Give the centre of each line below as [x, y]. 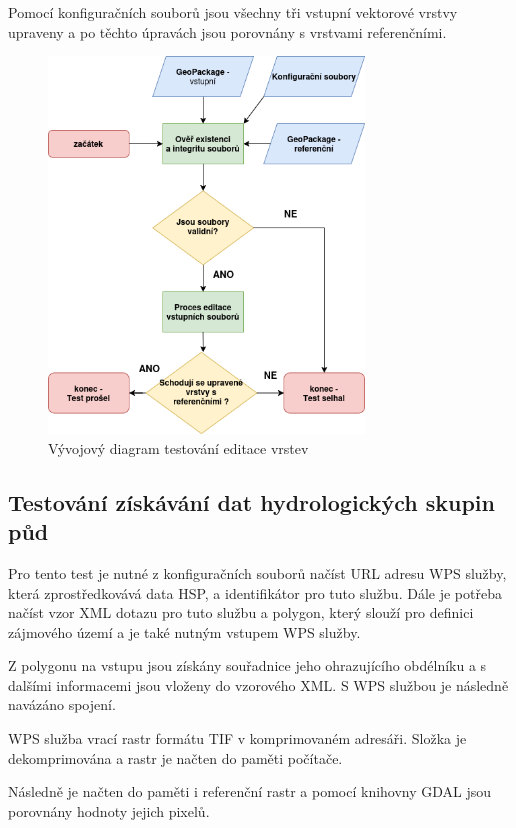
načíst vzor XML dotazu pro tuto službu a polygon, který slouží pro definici [241, 612]
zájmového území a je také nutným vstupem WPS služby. [184, 631]
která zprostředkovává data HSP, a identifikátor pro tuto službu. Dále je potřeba [255, 592]
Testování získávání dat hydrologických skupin [251, 501]
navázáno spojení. [62, 704]
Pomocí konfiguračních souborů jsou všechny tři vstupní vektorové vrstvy [233, 12]
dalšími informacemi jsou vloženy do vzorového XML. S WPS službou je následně [258, 684]
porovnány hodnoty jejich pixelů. [109, 810]
